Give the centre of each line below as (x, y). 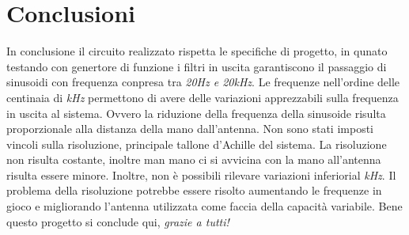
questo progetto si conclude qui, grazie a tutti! (118, 221)
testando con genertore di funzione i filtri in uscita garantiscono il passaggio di (197, 66)
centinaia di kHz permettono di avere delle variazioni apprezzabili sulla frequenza (203, 97)
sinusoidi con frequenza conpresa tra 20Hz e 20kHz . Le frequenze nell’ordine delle (203, 82)
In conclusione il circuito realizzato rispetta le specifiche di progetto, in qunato (197, 51)
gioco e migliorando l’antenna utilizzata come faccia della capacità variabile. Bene (204, 206)
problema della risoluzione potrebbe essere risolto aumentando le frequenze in (194, 190)
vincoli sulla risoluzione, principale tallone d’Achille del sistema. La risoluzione (197, 144)
